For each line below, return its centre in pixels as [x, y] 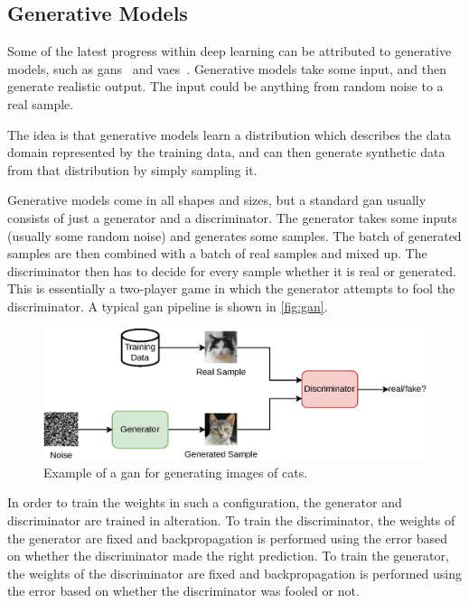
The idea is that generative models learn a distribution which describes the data [229, 134]
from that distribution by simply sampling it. [132, 169]
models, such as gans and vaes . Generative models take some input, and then [227, 68]
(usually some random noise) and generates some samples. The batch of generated [234, 235]
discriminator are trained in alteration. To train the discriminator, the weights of [231, 520]
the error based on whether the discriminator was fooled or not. [183, 591]
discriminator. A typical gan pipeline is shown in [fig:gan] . [168, 306]
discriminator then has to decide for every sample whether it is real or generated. [232, 270]
